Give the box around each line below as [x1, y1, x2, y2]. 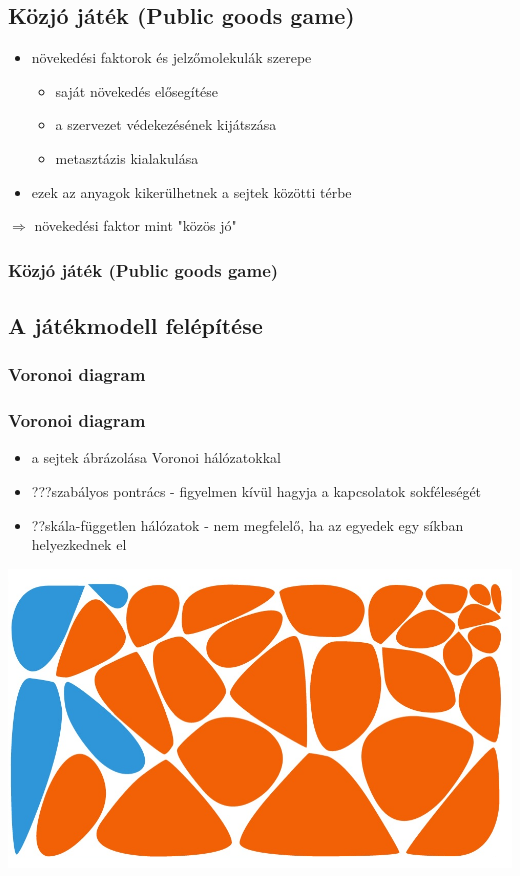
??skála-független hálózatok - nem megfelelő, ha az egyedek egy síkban [31, 514, 464, 535]
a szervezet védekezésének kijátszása [55, 114, 277, 135]
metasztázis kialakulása [55, 147, 199, 168]
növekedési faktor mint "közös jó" [34, 215, 237, 236]
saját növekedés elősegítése [55, 80, 219, 101]
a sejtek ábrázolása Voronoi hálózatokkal [31, 447, 281, 468]
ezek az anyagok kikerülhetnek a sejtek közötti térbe [31, 181, 352, 202]
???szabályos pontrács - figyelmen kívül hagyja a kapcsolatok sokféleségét [31, 481, 482, 502]
